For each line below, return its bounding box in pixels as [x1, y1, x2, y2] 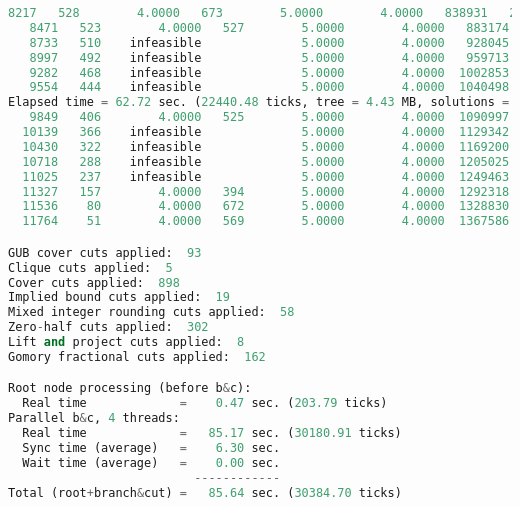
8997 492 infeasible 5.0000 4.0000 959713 [29, 50, 510, 65]
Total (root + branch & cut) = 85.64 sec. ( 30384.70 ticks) [8, 485, 402, 500]
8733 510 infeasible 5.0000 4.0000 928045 [29, 35, 510, 50]
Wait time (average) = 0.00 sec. [22, 455, 281, 470]
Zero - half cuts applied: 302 [8, 320, 209, 335]
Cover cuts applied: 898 [8, 275, 180, 290]
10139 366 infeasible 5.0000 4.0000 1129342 [22, 125, 510, 139]
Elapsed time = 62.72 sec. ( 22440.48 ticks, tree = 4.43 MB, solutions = [8, 95, 510, 110]
